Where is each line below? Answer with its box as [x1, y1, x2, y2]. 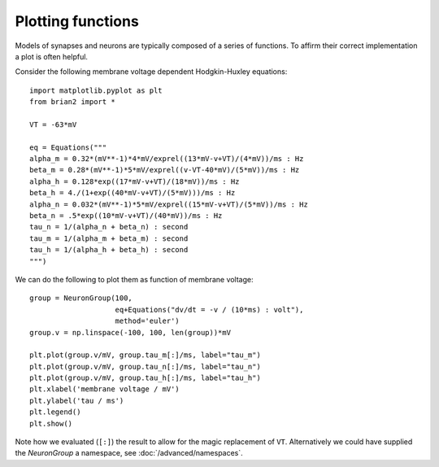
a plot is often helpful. [15, 51, 89, 61]
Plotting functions [15, 12, 140, 30]
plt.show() [29, 419, 73, 428]
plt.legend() [29, 408, 81, 417]
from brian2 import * [29, 98, 115, 107]
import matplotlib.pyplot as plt [29, 85, 163, 95]
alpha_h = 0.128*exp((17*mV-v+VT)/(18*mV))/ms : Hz [29, 177, 240, 186]
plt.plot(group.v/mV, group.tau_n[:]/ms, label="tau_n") [29, 362, 262, 371]
